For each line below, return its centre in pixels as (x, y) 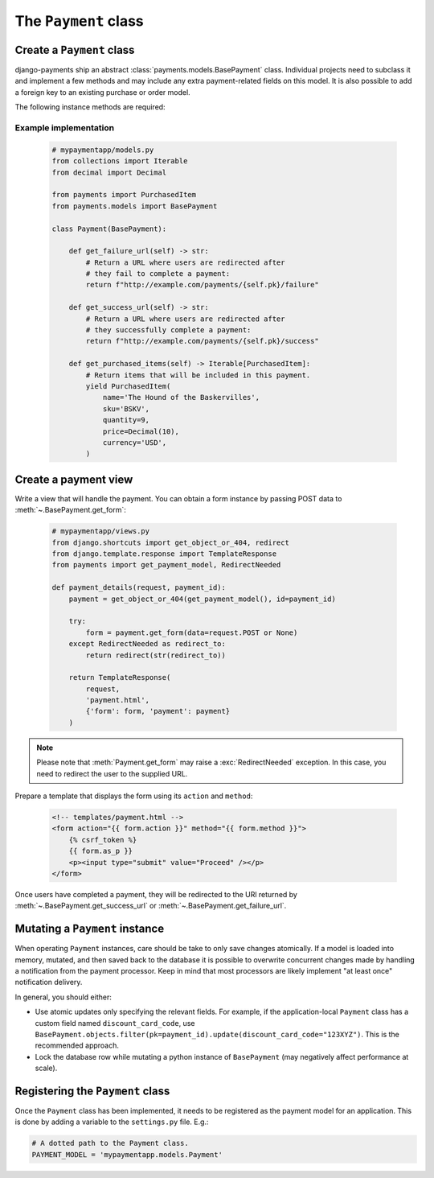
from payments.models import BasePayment (135, 206)
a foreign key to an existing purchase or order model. (102, 92)
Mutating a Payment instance (90, 929)
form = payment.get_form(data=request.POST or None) (192, 632)
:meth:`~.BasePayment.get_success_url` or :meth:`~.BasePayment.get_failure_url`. (151, 906)
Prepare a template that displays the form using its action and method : (134, 796)
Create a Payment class (75, 49)
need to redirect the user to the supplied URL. (112, 773)
